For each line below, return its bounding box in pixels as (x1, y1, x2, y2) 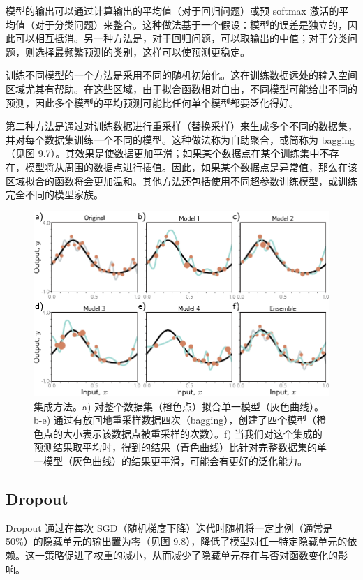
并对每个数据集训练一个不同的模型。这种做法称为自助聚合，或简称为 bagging (6, 132, 355, 147)
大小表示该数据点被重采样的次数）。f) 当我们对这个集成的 (62, 426, 323, 440)
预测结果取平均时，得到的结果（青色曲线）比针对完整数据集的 (34, 440, 317, 454)
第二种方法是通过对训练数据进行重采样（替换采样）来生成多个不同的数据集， (6, 119, 357, 133)
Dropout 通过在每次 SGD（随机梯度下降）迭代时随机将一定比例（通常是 (6, 520, 333, 535)
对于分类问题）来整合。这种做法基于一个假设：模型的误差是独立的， (34, 17, 348, 31)
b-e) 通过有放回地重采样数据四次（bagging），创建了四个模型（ (34, 412, 317, 427)
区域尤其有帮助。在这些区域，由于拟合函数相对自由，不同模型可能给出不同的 (6, 81, 357, 96)
